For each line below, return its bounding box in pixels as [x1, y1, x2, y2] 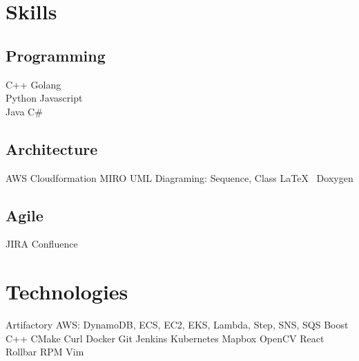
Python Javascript [6, 91, 83, 105]
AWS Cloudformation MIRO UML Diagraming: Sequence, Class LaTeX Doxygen [6, 170, 353, 185]
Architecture [6, 138, 98, 159]
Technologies [6, 277, 128, 306]
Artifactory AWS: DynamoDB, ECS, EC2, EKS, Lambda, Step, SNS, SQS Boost [6, 317, 349, 332]
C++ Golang [6, 77, 61, 91]
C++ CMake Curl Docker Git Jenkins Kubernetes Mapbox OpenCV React [6, 331, 324, 345]
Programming [6, 44, 106, 66]
